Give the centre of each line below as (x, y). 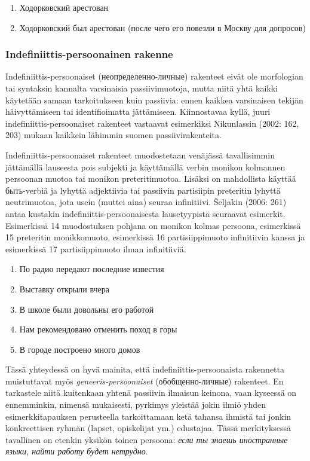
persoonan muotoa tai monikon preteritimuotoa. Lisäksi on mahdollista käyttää (151, 178)
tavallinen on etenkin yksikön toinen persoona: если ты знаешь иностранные (147, 439)
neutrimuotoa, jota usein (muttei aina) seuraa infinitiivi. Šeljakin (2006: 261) (146, 202)
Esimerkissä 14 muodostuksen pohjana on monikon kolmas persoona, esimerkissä (153, 225)
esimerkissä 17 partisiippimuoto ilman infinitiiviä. (96, 248)
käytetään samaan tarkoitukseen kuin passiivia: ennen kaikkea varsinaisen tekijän (154, 100)
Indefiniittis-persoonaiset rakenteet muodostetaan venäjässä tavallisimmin (140, 155)
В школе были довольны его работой (87, 309)
